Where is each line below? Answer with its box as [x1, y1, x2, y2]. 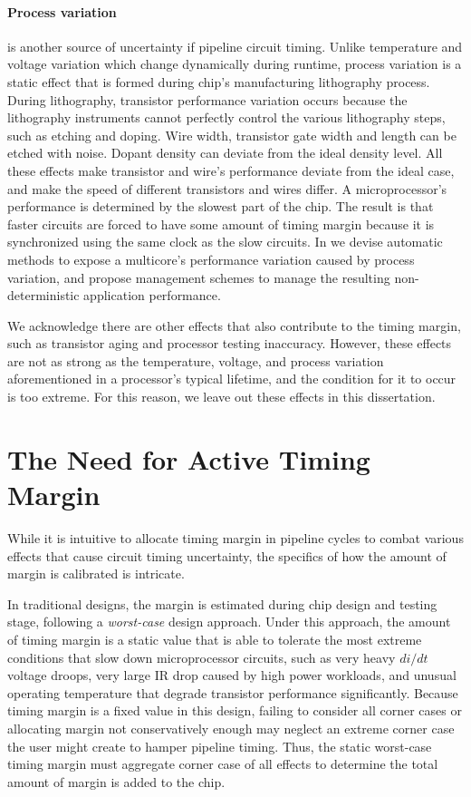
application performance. [83, 286, 221, 305]
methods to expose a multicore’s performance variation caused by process [7, 249, 415, 268]
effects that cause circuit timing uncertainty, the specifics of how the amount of [7, 546, 447, 565]
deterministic [7, 286, 80, 305]
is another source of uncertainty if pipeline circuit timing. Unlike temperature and [7, 36, 463, 55]
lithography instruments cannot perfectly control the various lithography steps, [7, 108, 446, 127]
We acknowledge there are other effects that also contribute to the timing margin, [7, 316, 461, 335]
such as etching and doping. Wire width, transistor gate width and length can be [7, 125, 457, 144]
